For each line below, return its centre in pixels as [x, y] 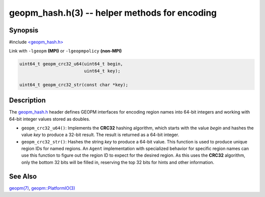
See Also [23, 176]
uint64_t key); [102, 71]
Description [27, 100]
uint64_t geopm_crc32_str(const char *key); [74, 84]
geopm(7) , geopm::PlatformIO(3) [42, 188]
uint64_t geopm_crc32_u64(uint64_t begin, [71, 64]
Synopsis [24, 30]
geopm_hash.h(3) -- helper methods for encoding [113, 13]
